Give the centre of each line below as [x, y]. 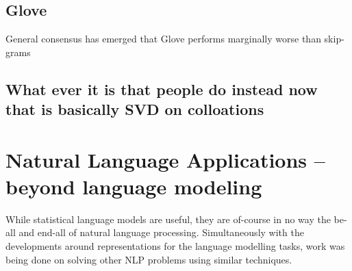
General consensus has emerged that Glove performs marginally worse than [163, 39]
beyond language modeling [134, 186]
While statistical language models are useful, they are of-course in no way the [168, 219]
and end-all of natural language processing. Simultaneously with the [161, 232]
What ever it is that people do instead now [162, 89]
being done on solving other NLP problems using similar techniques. [149, 259]
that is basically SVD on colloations [135, 109]
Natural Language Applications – [165, 159]
